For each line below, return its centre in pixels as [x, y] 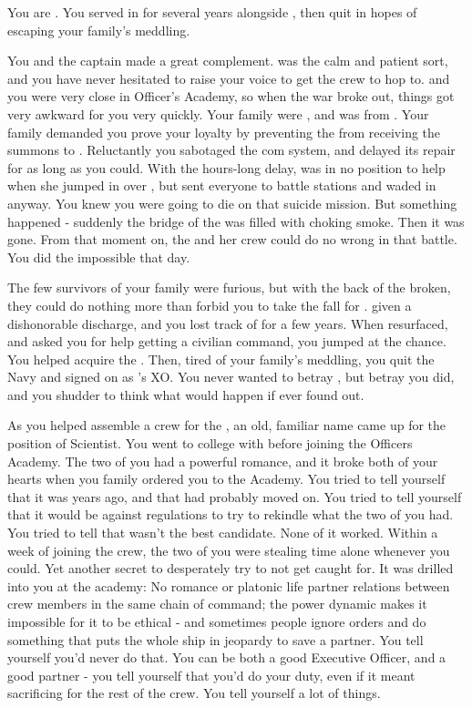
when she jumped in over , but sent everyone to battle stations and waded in [222, 185]
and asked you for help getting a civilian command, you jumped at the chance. [227, 341]
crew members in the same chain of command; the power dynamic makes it [217, 604]
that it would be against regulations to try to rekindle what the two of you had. [231, 514]
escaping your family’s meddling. [99, 30]
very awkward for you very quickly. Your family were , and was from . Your [218, 113]
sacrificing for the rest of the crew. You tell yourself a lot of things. [194, 693]
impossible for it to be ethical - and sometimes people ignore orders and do [217, 621]
